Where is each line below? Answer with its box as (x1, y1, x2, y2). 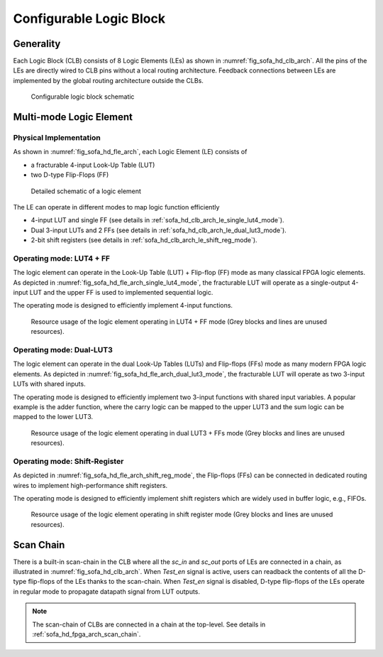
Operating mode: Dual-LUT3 (13, 344, 113, 354)
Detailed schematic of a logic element (30, 187, 142, 195)
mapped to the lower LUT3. (13, 413, 94, 421)
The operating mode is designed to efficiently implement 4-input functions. (13, 301, 233, 310)
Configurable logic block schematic (30, 92, 135, 101)
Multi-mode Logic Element (13, 111, 133, 124)
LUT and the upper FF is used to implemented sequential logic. (29, 288, 213, 297)
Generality (13, 38, 61, 50)
